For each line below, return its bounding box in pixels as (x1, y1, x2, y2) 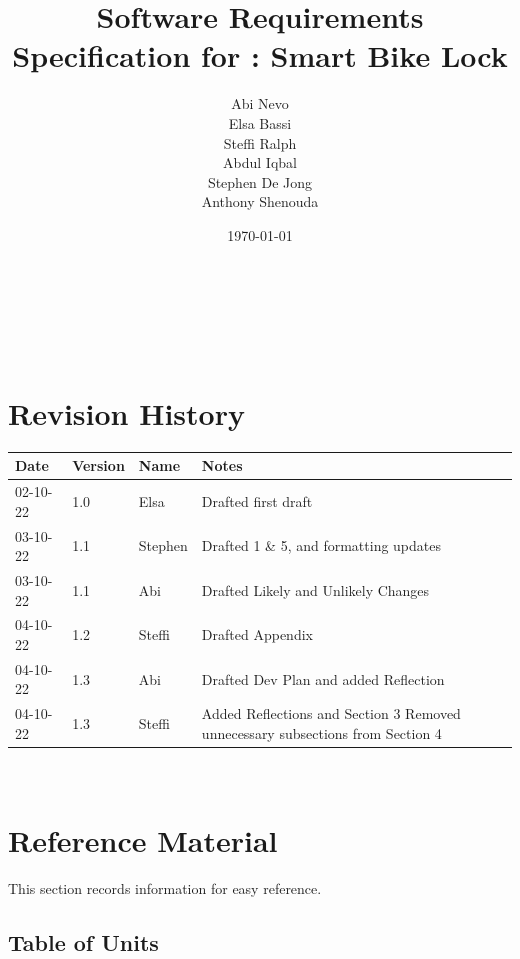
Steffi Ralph (223, 132, 297, 153)
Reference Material (8, 819, 278, 860)
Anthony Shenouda (201, 191, 319, 212)
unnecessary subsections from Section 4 (201, 722, 442, 743)
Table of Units (8, 926, 159, 957)
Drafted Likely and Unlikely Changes (201, 579, 430, 600)
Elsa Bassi (228, 112, 292, 133)
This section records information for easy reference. (8, 877, 322, 898)
